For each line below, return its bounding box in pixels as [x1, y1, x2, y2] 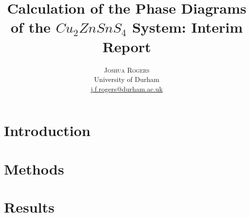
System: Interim [132, 17, 243, 37]
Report [102, 36, 151, 56]
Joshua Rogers [104, 64, 150, 75]
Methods [4, 158, 64, 178]
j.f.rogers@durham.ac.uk [91, 83, 163, 94]
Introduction [4, 120, 91, 140]
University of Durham [94, 74, 159, 84]
